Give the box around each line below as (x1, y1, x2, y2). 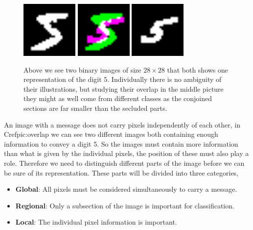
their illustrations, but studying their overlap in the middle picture (23, 83, 224, 94)
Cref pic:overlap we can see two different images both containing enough (4, 129, 218, 139)
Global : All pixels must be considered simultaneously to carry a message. (15, 184, 237, 194)
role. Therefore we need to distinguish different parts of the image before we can (4, 157, 245, 168)
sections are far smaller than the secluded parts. (23, 102, 167, 113)
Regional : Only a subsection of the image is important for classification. (15, 200, 234, 210)
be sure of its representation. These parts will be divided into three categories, (4, 167, 239, 178)
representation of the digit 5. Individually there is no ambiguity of (23, 74, 222, 84)
